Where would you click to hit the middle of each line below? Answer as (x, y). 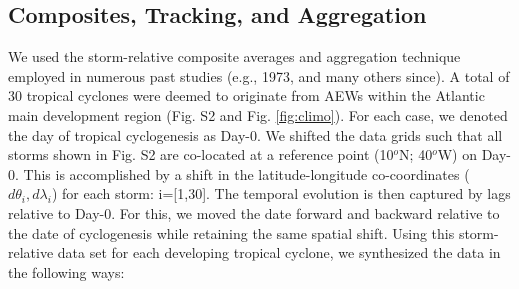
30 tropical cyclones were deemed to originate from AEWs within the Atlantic (246, 95)
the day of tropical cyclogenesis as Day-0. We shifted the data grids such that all (255, 134)
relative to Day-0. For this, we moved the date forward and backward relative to (254, 212)
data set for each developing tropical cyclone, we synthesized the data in (279, 252)
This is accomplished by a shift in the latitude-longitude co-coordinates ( (246, 173)
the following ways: (66, 271)
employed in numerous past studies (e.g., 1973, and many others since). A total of (259, 75)
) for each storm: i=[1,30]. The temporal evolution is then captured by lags (281, 193)
